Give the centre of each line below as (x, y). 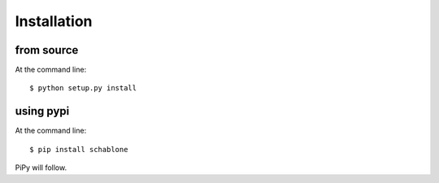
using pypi (42, 111)
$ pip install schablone (79, 149)
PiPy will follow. (41, 168)
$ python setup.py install (83, 88)
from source (47, 50)
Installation (54, 21)
